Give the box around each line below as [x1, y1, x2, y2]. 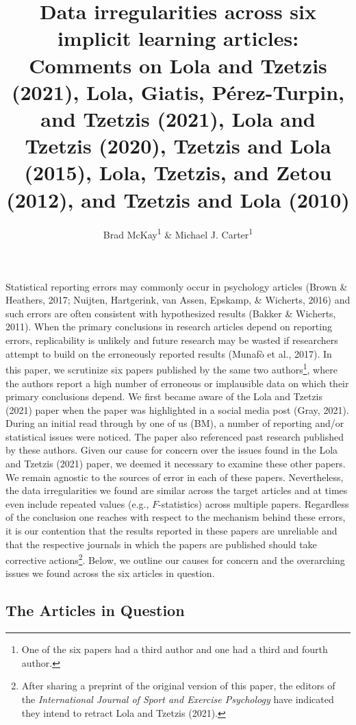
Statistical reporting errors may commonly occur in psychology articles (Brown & [5, 279, 348, 293]
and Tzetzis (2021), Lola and [40, 104, 316, 132]
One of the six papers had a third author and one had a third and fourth [21, 642, 328, 656]
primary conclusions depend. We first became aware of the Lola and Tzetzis [5, 389, 323, 404]
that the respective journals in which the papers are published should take [5, 537, 317, 551]
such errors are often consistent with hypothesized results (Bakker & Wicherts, [5, 306, 336, 320]
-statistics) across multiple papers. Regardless [158, 496, 349, 511]
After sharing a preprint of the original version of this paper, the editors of [21, 678, 335, 693]
